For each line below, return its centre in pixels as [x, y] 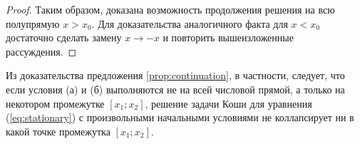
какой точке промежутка [58, 131]
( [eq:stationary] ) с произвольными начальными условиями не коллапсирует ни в [180, 117]
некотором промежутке [55, 103]
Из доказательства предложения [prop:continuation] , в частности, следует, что [175, 75]
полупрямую [33, 23]
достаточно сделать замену [64, 37]
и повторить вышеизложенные [228, 37]
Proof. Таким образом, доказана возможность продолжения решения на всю [170, 9]
